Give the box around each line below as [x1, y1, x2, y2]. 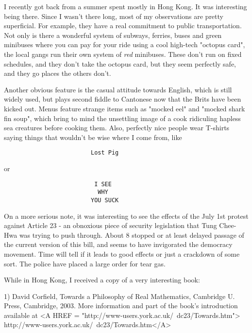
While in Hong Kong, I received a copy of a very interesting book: [4, 275, 200, 285]
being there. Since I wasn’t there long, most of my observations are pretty [4, 11, 223, 21]
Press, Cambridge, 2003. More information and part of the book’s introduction [4, 300, 238, 311]
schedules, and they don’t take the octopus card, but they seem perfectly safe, [4, 58, 236, 69]
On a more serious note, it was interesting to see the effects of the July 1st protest [4, 210, 249, 221]
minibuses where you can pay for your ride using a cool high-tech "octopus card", [4, 39, 245, 50]
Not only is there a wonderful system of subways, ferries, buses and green [4, 30, 222, 40]
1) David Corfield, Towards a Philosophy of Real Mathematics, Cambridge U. [4, 291, 235, 301]
